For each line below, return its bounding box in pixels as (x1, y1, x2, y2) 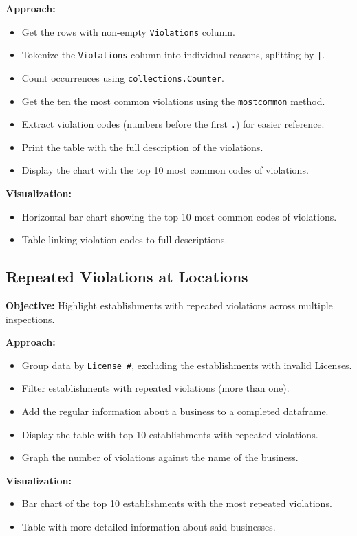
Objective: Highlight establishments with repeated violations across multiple (6, 298, 333, 313)
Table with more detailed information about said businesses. (21, 520, 276, 534)
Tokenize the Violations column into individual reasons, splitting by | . (21, 47, 325, 62)
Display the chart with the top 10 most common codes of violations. (21, 163, 309, 177)
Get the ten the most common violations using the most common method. (21, 93, 325, 108)
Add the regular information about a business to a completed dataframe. (21, 404, 329, 418)
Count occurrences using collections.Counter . (21, 70, 224, 85)
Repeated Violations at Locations (6, 266, 248, 287)
